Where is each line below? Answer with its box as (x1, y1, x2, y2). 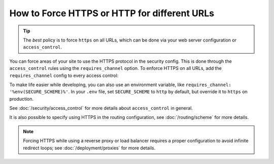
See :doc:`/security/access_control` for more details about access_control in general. (9, 105, 193, 111)
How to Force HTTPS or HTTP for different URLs (9, 8, 215, 19)
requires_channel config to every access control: (9, 72, 119, 78)
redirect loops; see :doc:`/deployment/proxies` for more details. (23, 145, 156, 151)
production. (9, 96, 34, 102)
